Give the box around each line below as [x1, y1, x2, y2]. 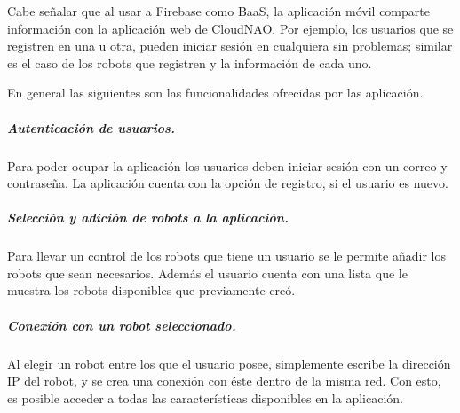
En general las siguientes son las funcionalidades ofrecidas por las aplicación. [7, 83, 424, 102]
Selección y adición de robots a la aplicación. [7, 208, 289, 227]
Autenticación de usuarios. [7, 118, 175, 136]
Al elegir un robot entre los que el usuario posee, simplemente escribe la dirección [7, 354, 451, 372]
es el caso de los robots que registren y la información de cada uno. [7, 53, 372, 72]
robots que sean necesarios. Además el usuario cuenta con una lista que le [7, 263, 408, 282]
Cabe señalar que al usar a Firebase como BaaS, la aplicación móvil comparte [7, 2, 430, 19]
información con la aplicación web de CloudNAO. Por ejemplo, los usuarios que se [7, 19, 454, 37]
